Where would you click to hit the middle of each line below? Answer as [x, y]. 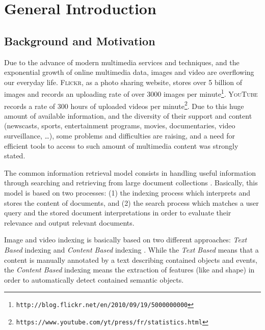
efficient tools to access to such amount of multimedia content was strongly [121, 145]
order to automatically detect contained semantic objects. [94, 279]
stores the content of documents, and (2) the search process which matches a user [131, 202]
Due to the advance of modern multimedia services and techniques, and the [122, 62]
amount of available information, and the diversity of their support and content [128, 115]
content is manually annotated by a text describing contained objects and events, [131, 259]
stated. [15, 156]
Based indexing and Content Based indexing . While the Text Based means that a [131, 249]
